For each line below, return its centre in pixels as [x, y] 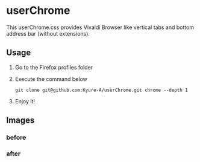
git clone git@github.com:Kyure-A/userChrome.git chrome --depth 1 [101, 90]
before [16, 138]
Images [20, 121]
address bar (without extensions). [48, 33]
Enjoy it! [25, 101]
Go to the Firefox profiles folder [54, 67]
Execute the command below [51, 79]
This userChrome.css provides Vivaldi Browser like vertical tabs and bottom [100, 27]
